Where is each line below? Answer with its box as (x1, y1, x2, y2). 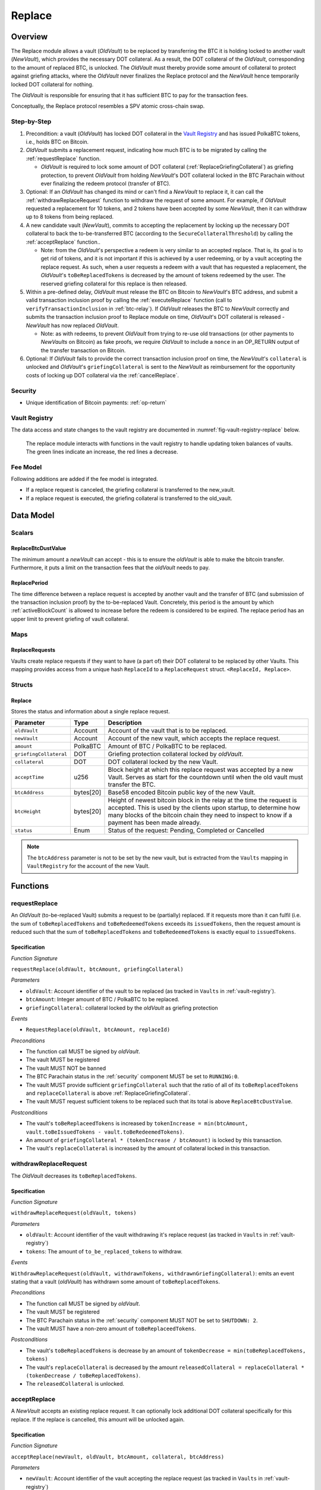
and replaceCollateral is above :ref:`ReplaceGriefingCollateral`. (26, 1089, 191, 1097)
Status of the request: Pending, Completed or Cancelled (108, 826, 265, 834)
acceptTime (14, 774, 45, 780)
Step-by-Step (11, 117, 52, 126)
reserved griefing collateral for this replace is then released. (40, 280, 187, 287)
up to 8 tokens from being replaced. (26, 213, 114, 221)
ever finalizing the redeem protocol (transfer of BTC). (40, 179, 171, 187)
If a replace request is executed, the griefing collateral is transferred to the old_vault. (26, 495, 233, 502)
